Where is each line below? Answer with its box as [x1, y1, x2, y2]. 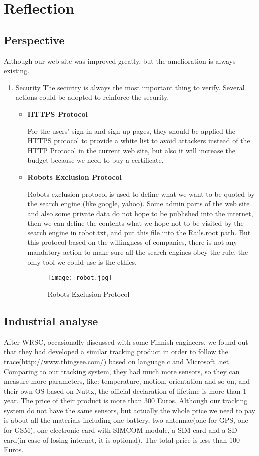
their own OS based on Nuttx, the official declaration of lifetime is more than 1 [4, 385, 247, 396]
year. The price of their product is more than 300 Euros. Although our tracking [4, 395, 248, 406]
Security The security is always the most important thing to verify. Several [15, 82, 245, 92]
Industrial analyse [4, 313, 98, 328]
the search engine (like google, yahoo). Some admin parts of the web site [27, 198, 250, 209]
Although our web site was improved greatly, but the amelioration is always [4, 55, 236, 66]
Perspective [4, 32, 65, 47]
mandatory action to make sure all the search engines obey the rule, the [27, 247, 248, 257]
